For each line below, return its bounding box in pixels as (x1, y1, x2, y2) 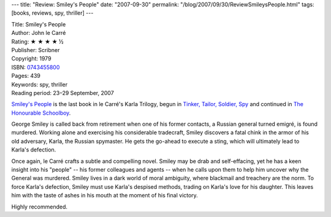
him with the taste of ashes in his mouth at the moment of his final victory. (11, 192, 199, 199)
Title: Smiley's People (11, 20, 66, 28)
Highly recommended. (11, 203, 67, 210)
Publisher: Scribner (11, 46, 60, 53)
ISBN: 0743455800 (11, 63, 60, 70)
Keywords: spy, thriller (11, 80, 67, 88)
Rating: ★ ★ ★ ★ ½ (11, 37, 64, 45)
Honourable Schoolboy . (11, 109, 71, 116)
